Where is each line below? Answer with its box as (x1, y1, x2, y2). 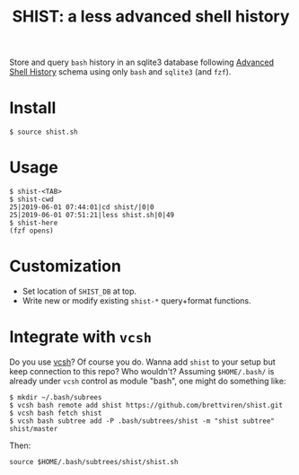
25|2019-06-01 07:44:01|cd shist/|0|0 (9, 203, 154, 212)
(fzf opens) (9, 226, 54, 235)
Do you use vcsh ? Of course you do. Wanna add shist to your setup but (9, 356, 276, 367)
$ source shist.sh (9, 128, 78, 136)
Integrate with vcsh (9, 327, 153, 347)
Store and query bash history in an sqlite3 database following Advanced (9, 57, 274, 68)
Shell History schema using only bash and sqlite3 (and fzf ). (9, 66, 232, 77)
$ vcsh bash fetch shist (9, 409, 102, 418)
